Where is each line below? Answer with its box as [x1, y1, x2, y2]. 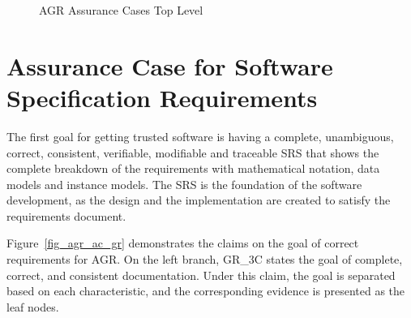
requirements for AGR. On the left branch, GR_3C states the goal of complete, [6, 251, 403, 268]
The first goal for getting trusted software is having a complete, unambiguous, [6, 127, 394, 144]
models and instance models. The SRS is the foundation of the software [6, 175, 362, 192]
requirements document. [6, 207, 126, 224]
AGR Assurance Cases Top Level [39, 2, 203, 18]
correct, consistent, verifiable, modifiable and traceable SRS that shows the [6, 144, 379, 161]
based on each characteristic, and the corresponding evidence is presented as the [6, 282, 405, 299]
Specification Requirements [6, 80, 318, 114]
